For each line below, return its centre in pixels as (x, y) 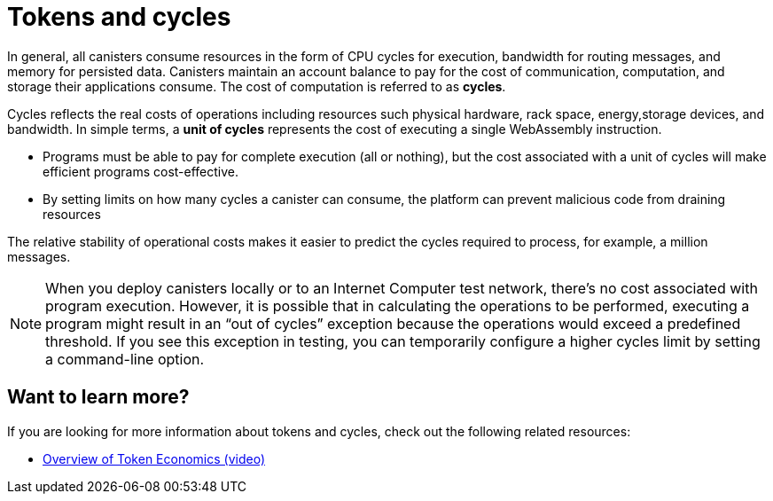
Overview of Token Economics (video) (154, 458)
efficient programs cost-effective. (141, 171)
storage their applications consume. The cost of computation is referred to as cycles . (257, 86)
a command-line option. (125, 359)
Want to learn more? (98, 397)
